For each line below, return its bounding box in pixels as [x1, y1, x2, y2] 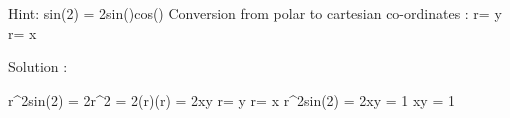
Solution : [8, 56, 68, 77]
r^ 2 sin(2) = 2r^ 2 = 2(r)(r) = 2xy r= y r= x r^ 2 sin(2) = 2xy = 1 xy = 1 [8, 89, 455, 110]
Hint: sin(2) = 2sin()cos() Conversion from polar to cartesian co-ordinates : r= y [8, 3, 502, 23]
